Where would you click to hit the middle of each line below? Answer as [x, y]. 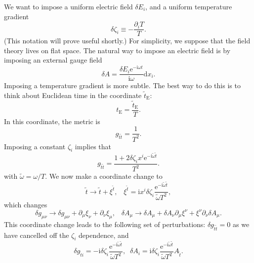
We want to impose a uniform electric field [68, 6]
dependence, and [104, 235]
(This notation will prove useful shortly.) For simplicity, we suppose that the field [127, 41]
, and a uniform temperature [189, 6]
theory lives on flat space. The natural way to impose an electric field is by [117, 50]
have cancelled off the [37, 235]
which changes [26, 204]
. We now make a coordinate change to [104, 176]
